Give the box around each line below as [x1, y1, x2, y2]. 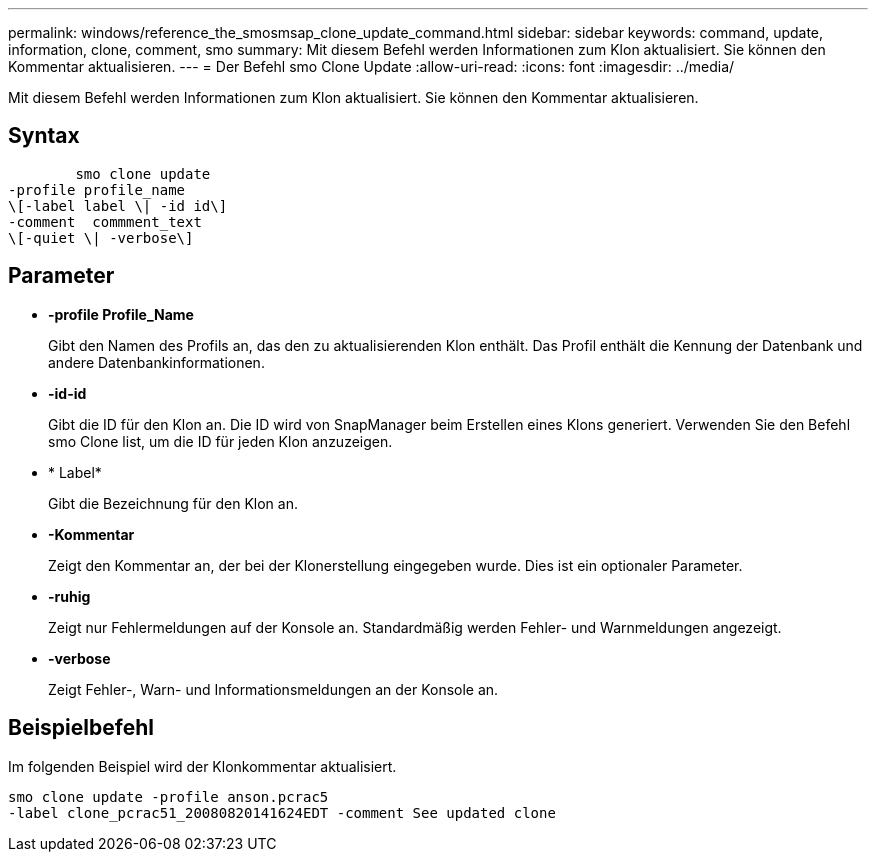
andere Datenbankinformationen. [48, 353, 265, 371]
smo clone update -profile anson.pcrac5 [8, 788, 329, 805]
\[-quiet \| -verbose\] [8, 229, 194, 246]
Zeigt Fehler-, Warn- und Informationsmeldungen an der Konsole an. [48, 680, 499, 698]
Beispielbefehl [8, 715, 154, 741]
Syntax [8, 123, 80, 149]
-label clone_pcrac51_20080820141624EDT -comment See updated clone [8, 804, 556, 821]
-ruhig [48, 587, 91, 605]
